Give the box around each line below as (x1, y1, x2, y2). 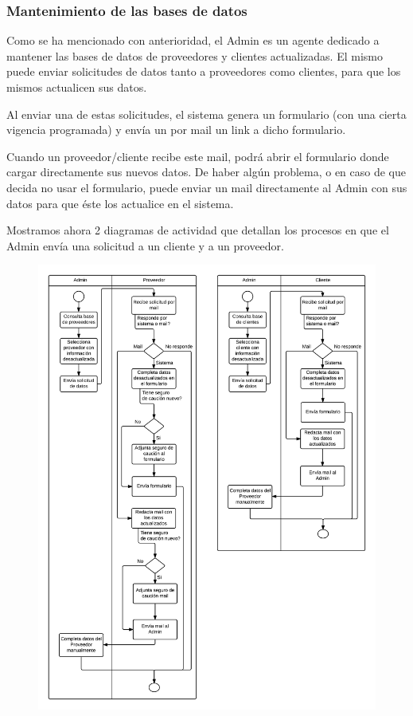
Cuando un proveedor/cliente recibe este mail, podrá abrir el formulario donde (6, 148, 389, 164)
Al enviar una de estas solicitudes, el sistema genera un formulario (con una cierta (6, 105, 407, 122)
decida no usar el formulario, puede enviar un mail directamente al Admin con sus (6, 179, 407, 195)
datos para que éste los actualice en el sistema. (6, 195, 234, 211)
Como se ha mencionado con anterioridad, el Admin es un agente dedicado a (6, 32, 380, 49)
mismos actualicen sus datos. (6, 79, 147, 95)
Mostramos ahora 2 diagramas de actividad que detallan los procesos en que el (6, 222, 389, 238)
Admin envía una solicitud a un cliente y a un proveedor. (6, 237, 285, 254)
